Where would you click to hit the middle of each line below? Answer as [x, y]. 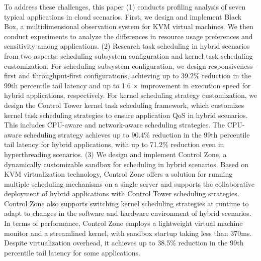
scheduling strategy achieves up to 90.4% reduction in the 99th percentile [137, 134]
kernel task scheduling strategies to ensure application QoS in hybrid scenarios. [126, 115]
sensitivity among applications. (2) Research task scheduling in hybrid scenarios [127, 46]
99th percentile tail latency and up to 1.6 [67, 85]
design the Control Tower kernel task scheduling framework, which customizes [124, 105]
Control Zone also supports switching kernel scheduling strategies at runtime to [126, 203]
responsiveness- [232, 66]
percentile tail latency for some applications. [72, 252]
